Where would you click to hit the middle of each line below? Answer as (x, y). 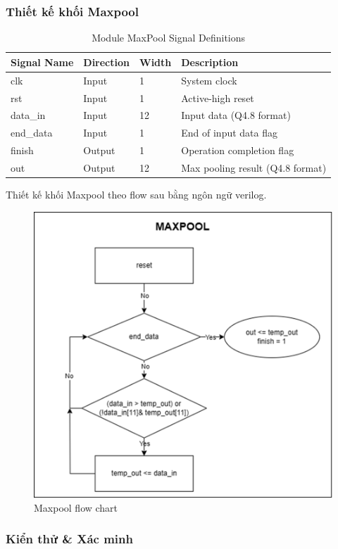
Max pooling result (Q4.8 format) (254, 167)
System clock (209, 80)
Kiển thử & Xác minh (69, 539)
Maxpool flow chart (76, 507)
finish (22, 150)
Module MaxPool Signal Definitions (169, 38)
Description (210, 62)
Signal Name (42, 62)
